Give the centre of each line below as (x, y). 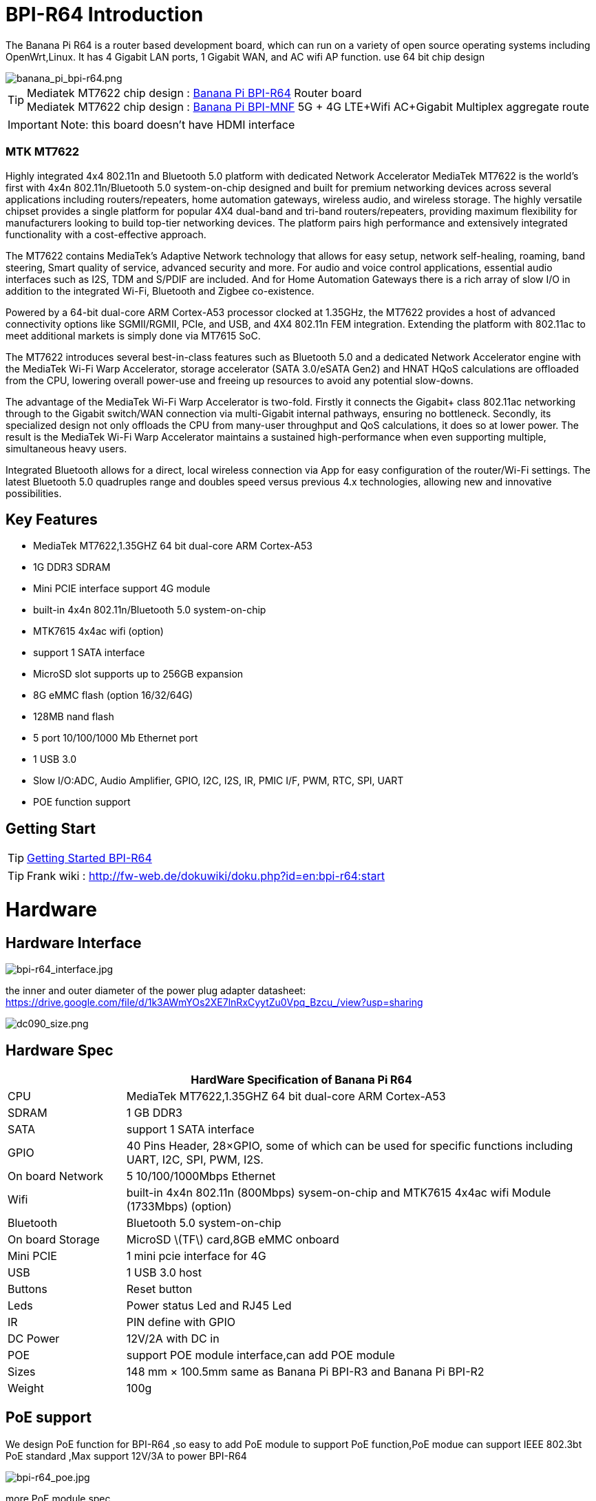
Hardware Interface (74, 943)
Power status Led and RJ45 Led (209, 1305)
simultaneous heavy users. (66, 448)
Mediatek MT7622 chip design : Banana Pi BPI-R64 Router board (194, 93)
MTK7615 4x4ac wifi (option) (98, 631)
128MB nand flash (74, 717)
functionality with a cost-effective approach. (106, 234)
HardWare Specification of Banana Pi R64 (301, 1079)
